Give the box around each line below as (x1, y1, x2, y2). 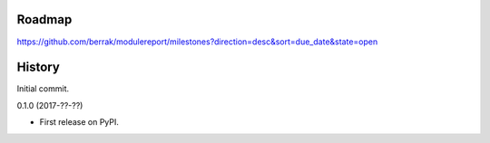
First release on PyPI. (39, 117, 120, 128)
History (16, 60, 61, 75)
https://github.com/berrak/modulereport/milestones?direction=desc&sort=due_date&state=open (16, 36, 378, 47)
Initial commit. (16, 83, 70, 94)
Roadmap (16, 12, 73, 27)
